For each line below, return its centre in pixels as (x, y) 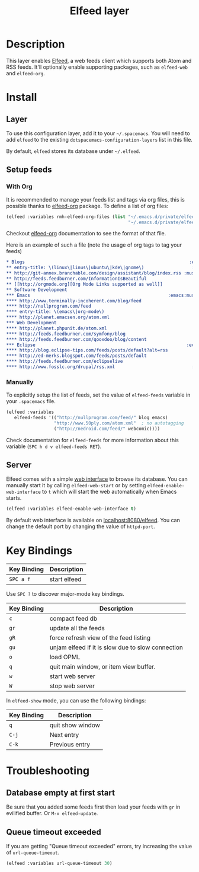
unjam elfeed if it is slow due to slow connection (116, 647)
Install (22, 98)
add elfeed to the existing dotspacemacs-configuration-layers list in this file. (99, 139)
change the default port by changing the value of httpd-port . (81, 526)
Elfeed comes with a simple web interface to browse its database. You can (97, 479)
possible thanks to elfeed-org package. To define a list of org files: (87, 206)
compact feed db (73, 619)
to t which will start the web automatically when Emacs (110, 492)
